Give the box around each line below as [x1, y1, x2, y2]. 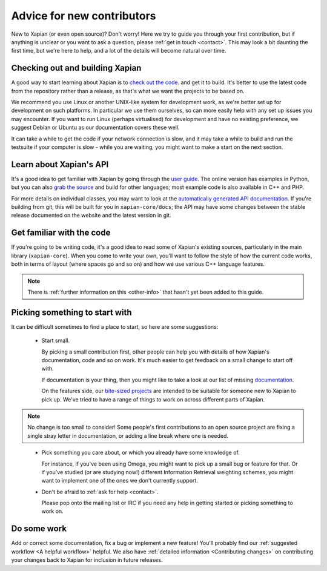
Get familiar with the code [11, 228, 111, 238]
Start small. [41, 337, 70, 345]
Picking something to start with [11, 307, 133, 317]
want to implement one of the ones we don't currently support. [41, 477, 198, 484]
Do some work [11, 524, 67, 534]
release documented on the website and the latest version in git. [11, 212, 172, 219]
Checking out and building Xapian [11, 63, 142, 73]
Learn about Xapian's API [11, 159, 109, 170]
